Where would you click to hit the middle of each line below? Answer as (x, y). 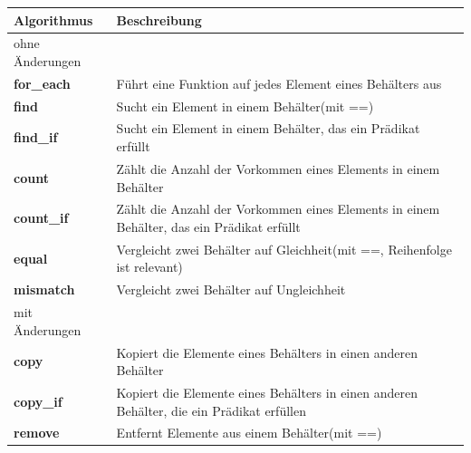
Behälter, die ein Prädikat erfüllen (211, 410)
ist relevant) (149, 267)
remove (37, 433)
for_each (42, 83)
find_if (36, 137)
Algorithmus (53, 19)
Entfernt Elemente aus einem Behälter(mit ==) (249, 433)
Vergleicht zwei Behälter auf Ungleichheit (231, 289)
